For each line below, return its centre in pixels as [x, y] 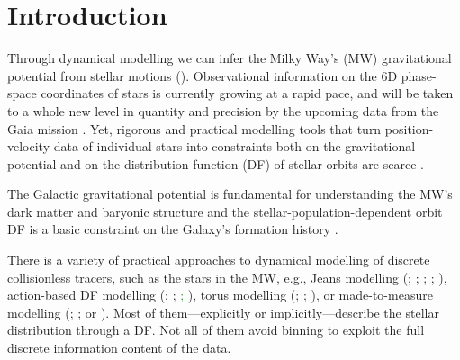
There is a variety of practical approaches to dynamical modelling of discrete [219, 260]
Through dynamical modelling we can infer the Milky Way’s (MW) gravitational [230, 58]
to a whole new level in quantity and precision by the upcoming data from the [223, 110]
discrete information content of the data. [119, 348]
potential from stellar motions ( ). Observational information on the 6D [203, 75]
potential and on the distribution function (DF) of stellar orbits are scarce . [216, 163]
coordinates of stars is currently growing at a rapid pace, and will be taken [247, 93]
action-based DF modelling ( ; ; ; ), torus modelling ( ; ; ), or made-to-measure [220, 295]
